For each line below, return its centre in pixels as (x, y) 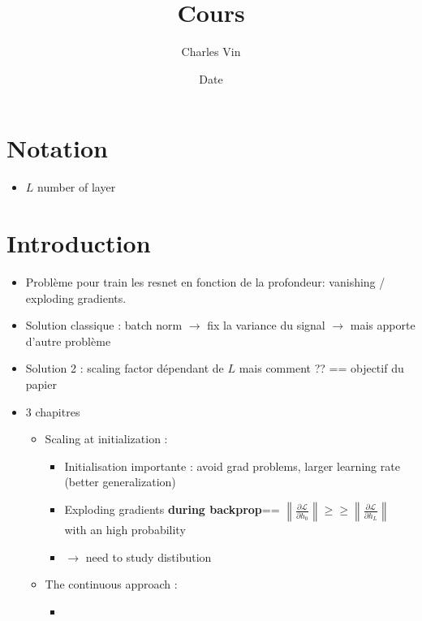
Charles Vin (211, 52)
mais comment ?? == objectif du (321, 368)
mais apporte (383, 325)
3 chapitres (53, 411)
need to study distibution (149, 556)
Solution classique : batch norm (104, 325)
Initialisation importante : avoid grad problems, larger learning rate (232, 466)
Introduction (79, 243)
